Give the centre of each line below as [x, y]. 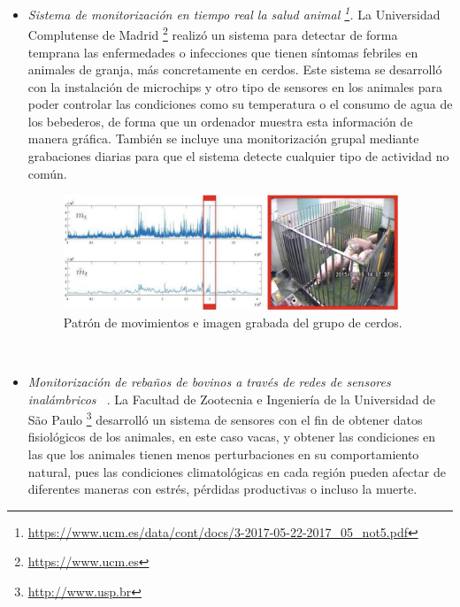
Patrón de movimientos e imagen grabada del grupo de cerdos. [233, 322]
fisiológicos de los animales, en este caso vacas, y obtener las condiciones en [232, 437]
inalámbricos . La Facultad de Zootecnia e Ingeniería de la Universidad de [231, 399]
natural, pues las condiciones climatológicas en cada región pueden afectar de [237, 471]
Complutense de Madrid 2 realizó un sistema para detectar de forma [213, 33]
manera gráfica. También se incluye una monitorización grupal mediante [223, 138]
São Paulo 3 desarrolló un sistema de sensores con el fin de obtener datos [225, 418]
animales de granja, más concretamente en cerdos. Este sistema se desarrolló [235, 69]
